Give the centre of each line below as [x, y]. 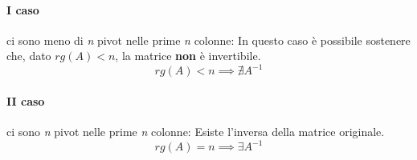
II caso [26, 101]
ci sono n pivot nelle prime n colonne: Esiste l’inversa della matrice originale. [196, 132]
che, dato [29, 56]
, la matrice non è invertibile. [188, 56]
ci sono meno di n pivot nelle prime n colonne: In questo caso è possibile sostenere [208, 40]
